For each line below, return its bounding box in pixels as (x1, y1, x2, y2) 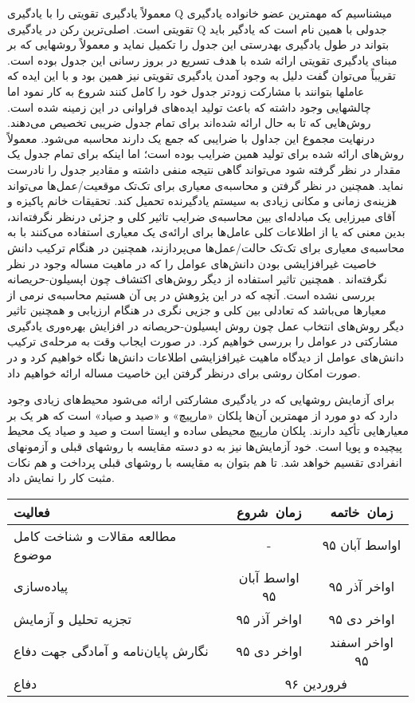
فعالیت (14, 502, 50, 521)
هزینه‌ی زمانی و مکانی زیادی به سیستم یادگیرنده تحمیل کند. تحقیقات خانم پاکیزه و (7, 192, 397, 209)
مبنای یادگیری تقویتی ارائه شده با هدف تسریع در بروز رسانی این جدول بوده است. (7, 51, 397, 68)
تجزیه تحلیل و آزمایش (14, 609, 131, 628)
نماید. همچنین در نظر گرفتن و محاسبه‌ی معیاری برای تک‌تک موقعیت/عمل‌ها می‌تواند (7, 176, 404, 193)
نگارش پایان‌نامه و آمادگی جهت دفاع (14, 642, 209, 661)
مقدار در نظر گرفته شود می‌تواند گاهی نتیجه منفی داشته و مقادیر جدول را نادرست (7, 160, 401, 177)
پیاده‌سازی (14, 577, 69, 596)
